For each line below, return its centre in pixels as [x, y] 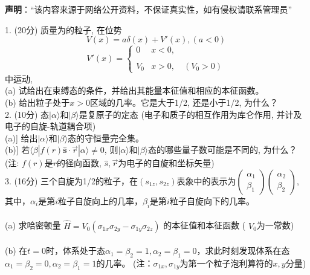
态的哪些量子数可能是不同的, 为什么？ [223, 150]
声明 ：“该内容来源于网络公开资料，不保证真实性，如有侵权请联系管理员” [149, 9]
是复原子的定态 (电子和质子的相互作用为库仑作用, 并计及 [190, 114]
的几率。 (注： [125, 263]
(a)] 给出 [21, 137]
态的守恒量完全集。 [106, 137]
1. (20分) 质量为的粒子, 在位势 [63, 29]
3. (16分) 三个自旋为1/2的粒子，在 [72, 180]
